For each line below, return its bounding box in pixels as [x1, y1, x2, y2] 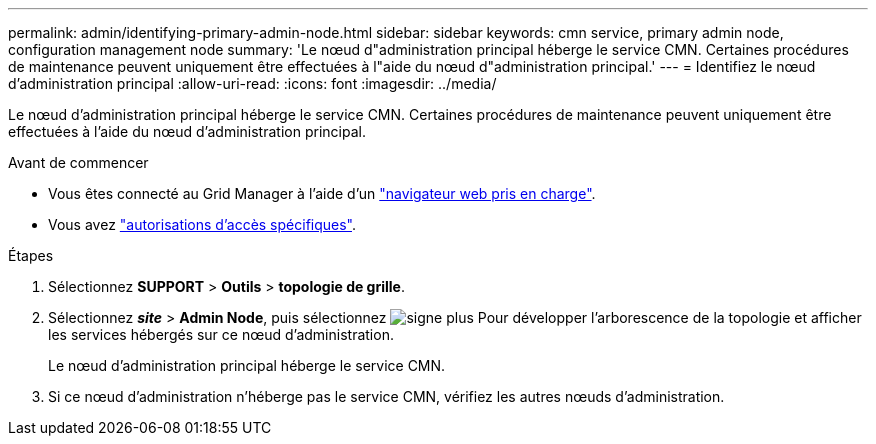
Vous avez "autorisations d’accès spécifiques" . [48, 216, 357, 233]
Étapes [8, 247, 54, 264]
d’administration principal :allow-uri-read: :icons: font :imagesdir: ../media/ [8, 75, 497, 92]
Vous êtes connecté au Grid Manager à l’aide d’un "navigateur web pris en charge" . [48, 185, 596, 202]
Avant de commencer [8, 154, 149, 171]
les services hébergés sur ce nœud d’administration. [48, 326, 394, 343]
